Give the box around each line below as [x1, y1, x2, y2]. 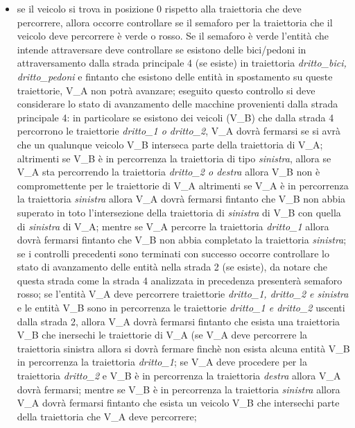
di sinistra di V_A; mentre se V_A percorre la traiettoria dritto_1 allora [17, 219, 329, 233]
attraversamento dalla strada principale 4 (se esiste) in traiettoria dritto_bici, [17, 55, 347, 70]
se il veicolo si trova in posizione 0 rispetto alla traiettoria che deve [17, 1, 302, 15]
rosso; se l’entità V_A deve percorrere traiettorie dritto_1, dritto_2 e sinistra [17, 286, 349, 301]
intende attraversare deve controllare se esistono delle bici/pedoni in [17, 42, 306, 56]
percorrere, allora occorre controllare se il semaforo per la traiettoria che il [17, 15, 333, 29]
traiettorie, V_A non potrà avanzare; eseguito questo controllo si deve [17, 83, 315, 97]
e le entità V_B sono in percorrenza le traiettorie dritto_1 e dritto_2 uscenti [17, 300, 345, 315]
